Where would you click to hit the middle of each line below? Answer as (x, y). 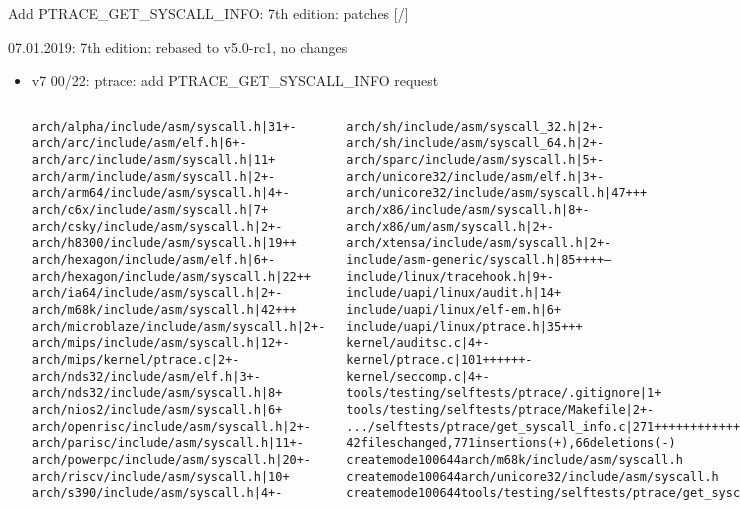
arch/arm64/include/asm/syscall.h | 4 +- (160, 193)
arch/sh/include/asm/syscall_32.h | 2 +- (475, 126)
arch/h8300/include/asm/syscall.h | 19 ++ (164, 243)
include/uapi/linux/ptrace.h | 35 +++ (464, 326)
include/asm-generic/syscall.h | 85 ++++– (479, 260)
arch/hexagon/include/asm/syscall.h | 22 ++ (171, 276)
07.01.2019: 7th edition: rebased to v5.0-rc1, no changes (178, 46)
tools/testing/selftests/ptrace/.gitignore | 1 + (504, 393)
